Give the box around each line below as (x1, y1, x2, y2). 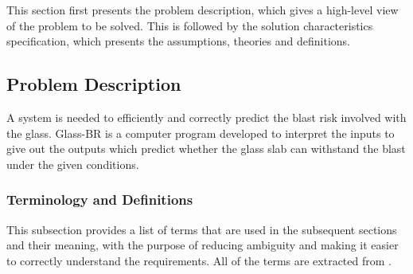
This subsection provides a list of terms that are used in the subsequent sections (6, 221, 397, 237)
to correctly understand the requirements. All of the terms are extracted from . (6, 252, 392, 268)
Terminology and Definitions (6, 190, 193, 209)
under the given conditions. (6, 155, 139, 172)
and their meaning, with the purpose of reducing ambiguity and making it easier (6, 237, 399, 253)
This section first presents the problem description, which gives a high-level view (6, 2, 399, 18)
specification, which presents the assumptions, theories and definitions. (6, 33, 350, 49)
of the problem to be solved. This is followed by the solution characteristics (6, 17, 373, 33)
